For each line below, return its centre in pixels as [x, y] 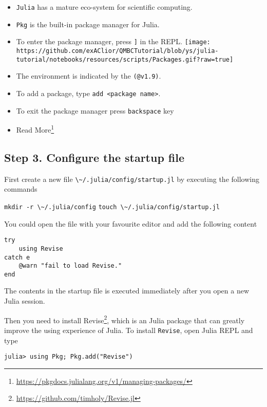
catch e [17, 257]
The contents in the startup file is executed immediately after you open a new [127, 291]
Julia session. [25, 301]
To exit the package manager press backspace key [95, 110]
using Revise [41, 248]
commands [21, 189]
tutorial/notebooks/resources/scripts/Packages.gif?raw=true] [125, 59]
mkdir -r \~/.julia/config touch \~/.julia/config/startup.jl [112, 207]
